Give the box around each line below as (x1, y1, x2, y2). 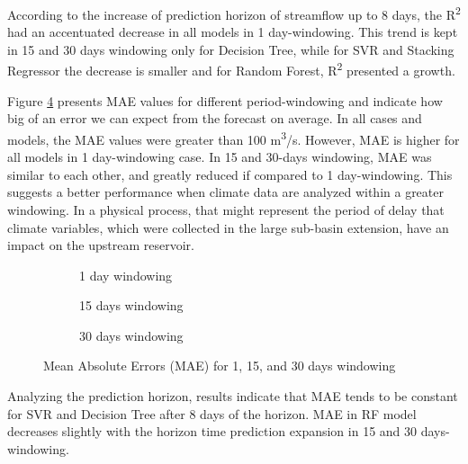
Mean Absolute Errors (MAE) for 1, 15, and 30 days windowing (43, 356, 396, 375)
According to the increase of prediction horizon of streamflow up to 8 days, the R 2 (7, 3, 461, 23)
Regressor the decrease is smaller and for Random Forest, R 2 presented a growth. (7, 58, 455, 80)
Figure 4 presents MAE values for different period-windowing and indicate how (7, 91, 443, 110)
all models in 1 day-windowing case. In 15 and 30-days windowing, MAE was (7, 147, 432, 166)
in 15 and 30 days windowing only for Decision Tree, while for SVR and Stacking (7, 40, 454, 58)
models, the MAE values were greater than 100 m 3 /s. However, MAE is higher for (7, 127, 460, 148)
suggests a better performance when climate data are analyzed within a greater (7, 183, 444, 201)
